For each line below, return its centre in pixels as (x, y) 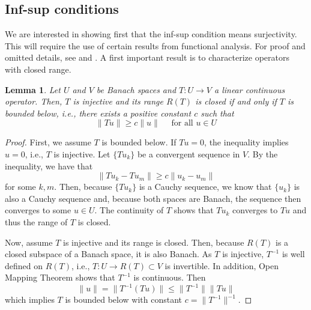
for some (20, 187)
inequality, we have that (49, 166)
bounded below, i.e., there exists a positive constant (98, 113)
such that (217, 113)
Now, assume (29, 242)
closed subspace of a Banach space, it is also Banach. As (108, 254)
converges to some (38, 210)
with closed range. (38, 69)
